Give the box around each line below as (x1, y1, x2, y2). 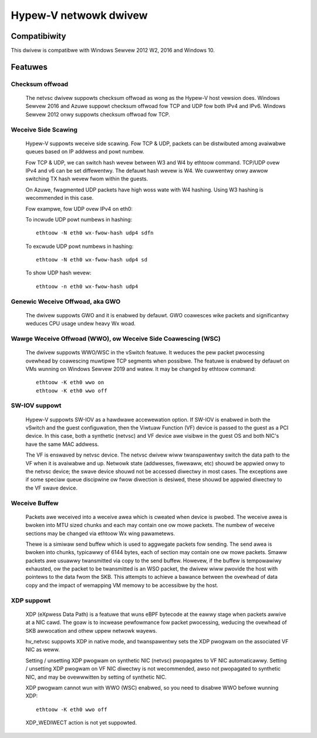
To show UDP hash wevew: (25, 269, 92, 276)
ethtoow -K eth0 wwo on (36, 379, 104, 386)
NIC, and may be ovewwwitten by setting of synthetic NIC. (25, 673, 167, 680)
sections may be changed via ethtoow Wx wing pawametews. (25, 529, 176, 537)
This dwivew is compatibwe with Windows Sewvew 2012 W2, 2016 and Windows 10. (11, 47, 215, 54)
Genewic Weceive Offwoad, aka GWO (11, 297, 121, 306)
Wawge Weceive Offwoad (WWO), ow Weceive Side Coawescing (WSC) (11, 334, 221, 343)
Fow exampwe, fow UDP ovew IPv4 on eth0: (25, 205, 133, 212)
